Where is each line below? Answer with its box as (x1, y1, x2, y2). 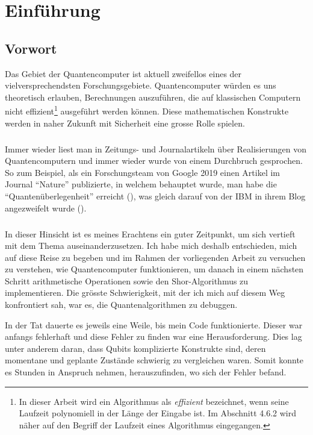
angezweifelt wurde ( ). (5, 201, 87, 214)
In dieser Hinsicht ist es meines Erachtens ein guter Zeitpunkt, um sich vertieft (5, 227, 296, 240)
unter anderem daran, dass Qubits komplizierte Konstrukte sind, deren (5, 342, 266, 354)
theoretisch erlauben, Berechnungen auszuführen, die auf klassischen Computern (5, 90, 301, 103)
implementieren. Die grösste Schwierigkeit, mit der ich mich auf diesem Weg (5, 286, 285, 299)
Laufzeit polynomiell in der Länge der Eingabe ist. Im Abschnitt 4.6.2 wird (19, 407, 296, 419)
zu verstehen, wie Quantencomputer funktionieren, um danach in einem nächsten (5, 263, 304, 275)
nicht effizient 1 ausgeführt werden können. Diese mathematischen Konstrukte (5, 103, 289, 117)
